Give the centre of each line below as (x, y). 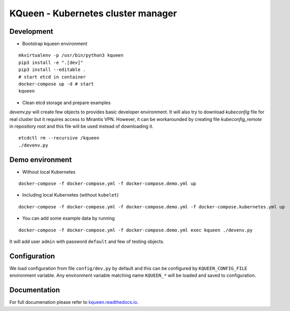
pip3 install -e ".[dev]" (51, 62)
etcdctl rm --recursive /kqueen (59, 138)
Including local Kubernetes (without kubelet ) (70, 195)
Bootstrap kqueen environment (55, 44)
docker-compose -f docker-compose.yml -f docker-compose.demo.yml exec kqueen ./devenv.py (136, 230)
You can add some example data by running (68, 218)
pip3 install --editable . (52, 70)
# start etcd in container (52, 77)
